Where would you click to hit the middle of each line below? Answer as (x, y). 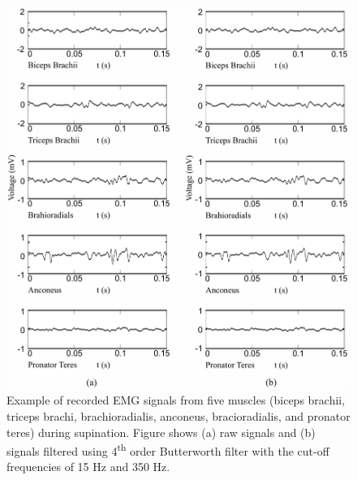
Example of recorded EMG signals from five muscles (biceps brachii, (176, 400)
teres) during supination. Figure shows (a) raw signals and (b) (161, 432)
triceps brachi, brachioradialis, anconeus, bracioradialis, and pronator (178, 415)
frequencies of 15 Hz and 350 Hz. (88, 467)
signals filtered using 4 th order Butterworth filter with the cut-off (168, 450)
